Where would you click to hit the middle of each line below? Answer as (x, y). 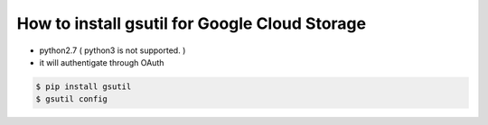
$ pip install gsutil (84, 86)
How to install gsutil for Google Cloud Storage (191, 23)
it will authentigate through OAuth (102, 62)
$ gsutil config (72, 99)
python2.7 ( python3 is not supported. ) (113, 50)
